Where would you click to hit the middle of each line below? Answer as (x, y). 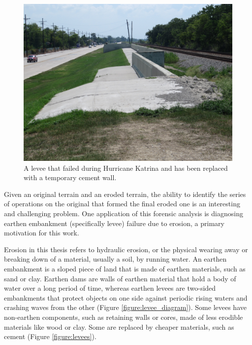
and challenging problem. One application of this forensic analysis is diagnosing (124, 213)
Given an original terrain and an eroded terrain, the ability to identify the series (125, 194)
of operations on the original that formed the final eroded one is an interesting (122, 204)
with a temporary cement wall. (70, 177)
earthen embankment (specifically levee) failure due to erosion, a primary (114, 223)
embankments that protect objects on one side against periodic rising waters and (126, 297)
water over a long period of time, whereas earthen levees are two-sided (110, 288)
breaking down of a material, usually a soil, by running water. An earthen (115, 259)
